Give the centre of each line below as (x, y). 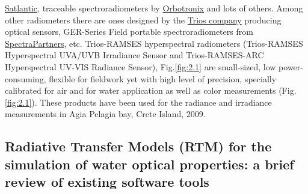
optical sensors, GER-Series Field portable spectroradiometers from (129, 32)
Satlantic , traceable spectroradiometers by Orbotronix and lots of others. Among (154, 8)
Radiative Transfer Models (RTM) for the (138, 146)
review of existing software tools (107, 182)
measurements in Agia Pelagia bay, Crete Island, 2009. (105, 114)
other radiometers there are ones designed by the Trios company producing (143, 20)
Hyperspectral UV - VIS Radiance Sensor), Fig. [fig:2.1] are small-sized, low (140, 66)
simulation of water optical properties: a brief (149, 164)
